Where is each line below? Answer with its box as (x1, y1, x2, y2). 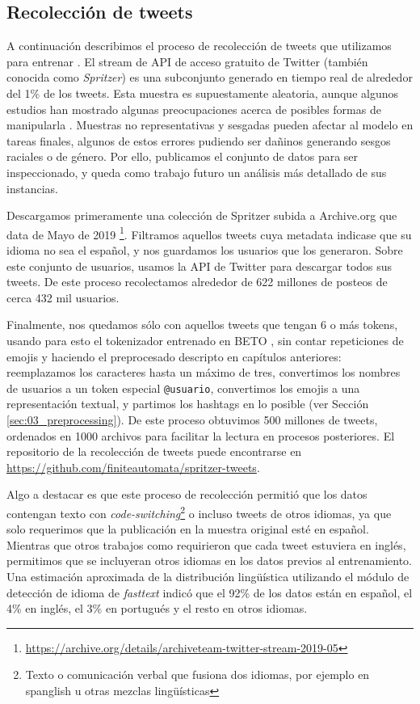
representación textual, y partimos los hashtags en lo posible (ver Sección (6, 395, 369, 412)
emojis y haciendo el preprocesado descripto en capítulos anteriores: (6, 348, 342, 365)
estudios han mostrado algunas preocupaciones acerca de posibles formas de (6, 100, 381, 117)
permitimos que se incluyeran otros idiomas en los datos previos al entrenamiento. (6, 552, 412, 569)
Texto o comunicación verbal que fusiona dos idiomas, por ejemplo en (25, 666, 370, 683)
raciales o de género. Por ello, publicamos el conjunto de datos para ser (6, 148, 359, 165)
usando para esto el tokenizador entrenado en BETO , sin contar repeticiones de (6, 331, 404, 348)
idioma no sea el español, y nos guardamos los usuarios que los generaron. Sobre (6, 241, 403, 258)
